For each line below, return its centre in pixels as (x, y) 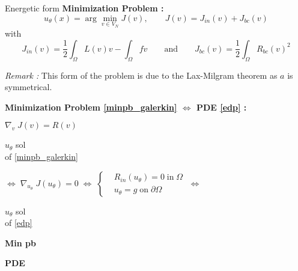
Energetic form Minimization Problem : (84, 8)
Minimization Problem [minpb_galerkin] (91, 107)
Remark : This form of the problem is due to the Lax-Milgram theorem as (141, 75)
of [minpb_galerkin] (41, 156)
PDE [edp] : (221, 107)
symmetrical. (29, 87)
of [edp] (19, 223)
